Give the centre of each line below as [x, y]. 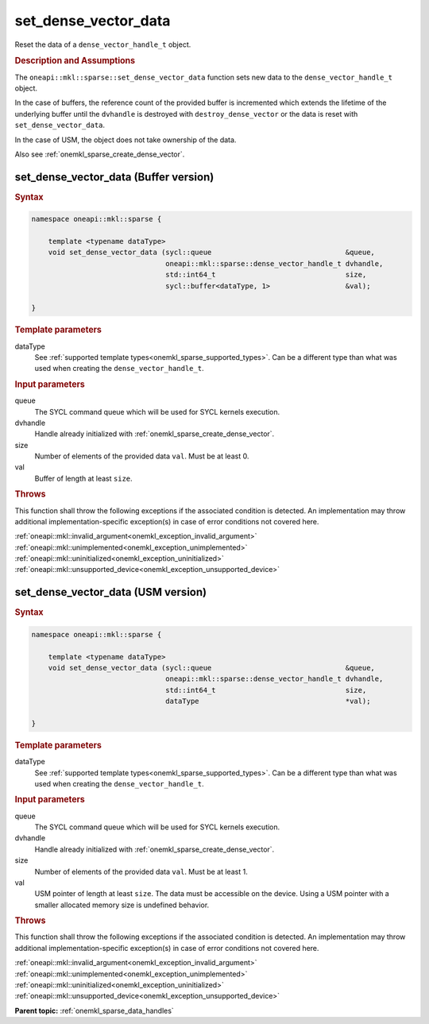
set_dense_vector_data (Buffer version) [114, 177]
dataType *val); [268, 701]
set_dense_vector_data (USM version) [110, 592]
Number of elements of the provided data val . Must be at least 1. [141, 871]
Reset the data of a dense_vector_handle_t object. [103, 44]
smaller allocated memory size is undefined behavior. [122, 905]
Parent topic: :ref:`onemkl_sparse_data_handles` [94, 1010]
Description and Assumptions [75, 61]
